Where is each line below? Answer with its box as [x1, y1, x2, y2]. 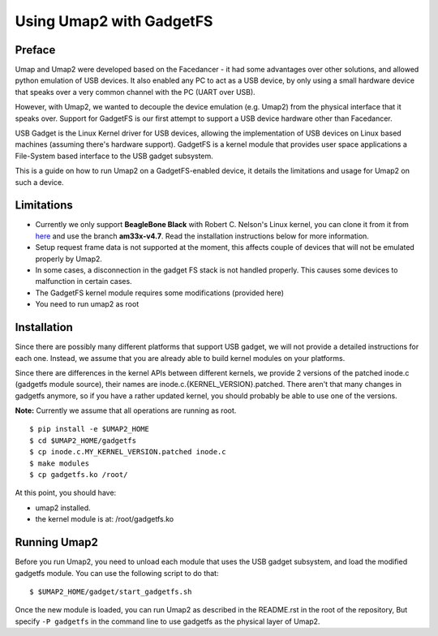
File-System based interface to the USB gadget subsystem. [15, 151, 214, 161]
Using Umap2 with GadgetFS [15, 12, 213, 30]
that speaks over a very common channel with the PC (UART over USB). [15, 87, 255, 97]
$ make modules [29, 458, 90, 468]
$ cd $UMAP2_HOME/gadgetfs [29, 436, 137, 445]
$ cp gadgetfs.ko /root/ [29, 471, 128, 479]
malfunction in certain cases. [35, 277, 133, 286]
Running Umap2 [15, 535, 99, 549]
